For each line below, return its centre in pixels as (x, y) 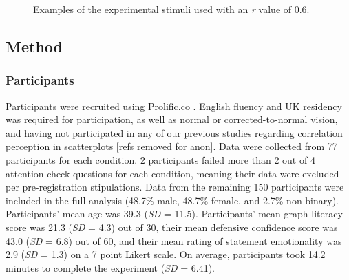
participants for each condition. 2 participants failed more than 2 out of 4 (160, 159)
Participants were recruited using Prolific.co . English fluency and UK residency (174, 106)
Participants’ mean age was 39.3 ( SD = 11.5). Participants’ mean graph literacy (174, 214)
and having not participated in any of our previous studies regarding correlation (174, 132)
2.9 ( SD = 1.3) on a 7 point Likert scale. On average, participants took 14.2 (166, 254)
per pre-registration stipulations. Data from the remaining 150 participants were (175, 187)
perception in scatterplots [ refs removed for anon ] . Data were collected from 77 (171, 146)
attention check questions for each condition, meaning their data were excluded (172, 173)
